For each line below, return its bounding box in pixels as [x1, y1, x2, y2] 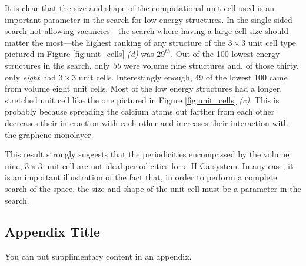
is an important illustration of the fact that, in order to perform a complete [5, 171, 277, 183]
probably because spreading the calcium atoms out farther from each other [5, 105, 275, 117]
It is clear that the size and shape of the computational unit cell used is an [5, 2, 275, 14]
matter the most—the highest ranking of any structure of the [5, 36, 225, 48]
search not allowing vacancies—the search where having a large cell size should [5, 25, 288, 37]
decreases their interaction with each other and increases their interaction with [5, 116, 288, 129]
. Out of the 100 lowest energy [171, 48, 280, 60]
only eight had [5, 70, 56, 83]
